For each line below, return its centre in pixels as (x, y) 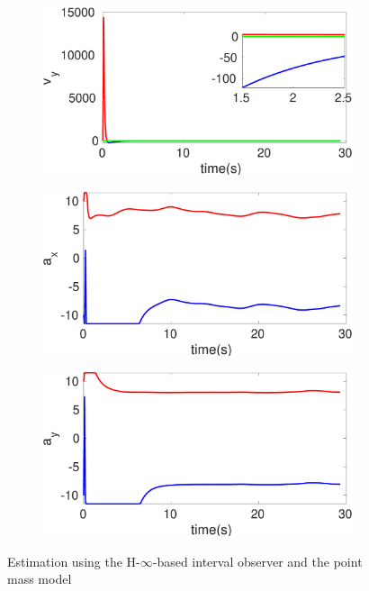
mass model (40, 579)
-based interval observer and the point (257, 561)
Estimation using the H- (74, 561)
